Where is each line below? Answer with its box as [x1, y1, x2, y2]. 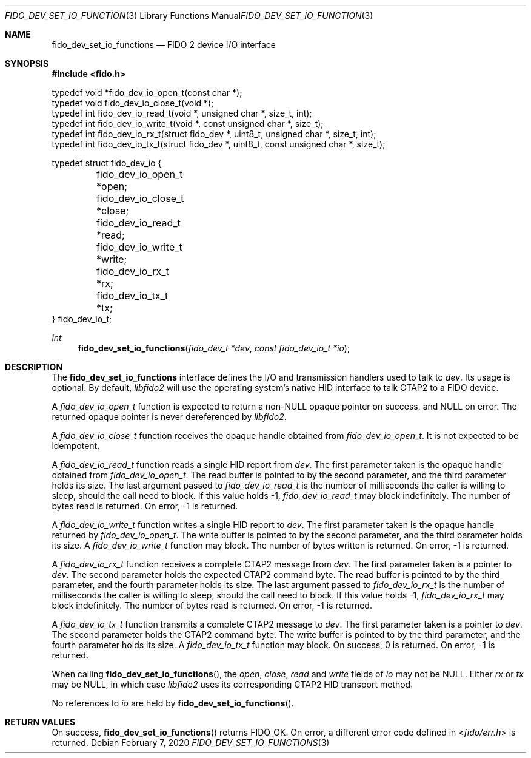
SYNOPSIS [5, 58, 49, 69]
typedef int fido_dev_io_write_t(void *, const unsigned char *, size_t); [52, 118, 324, 129]
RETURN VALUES [5, 717, 76, 727]
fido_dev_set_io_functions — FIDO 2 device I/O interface [52, 39, 276, 50]
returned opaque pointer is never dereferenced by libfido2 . [52, 411, 287, 422]
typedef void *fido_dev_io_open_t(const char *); [52, 87, 242, 98]
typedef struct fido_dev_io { [52, 158, 162, 168]
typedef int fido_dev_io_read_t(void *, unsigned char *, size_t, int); [52, 108, 312, 118]
